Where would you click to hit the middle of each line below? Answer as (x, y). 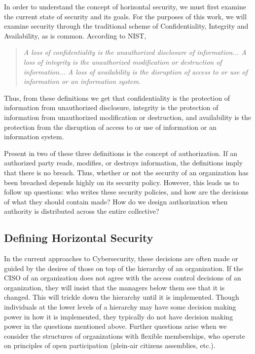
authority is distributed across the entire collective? (82, 211)
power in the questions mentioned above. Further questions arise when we (115, 326)
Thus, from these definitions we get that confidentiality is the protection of (117, 98)
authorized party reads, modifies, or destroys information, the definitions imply (124, 163)
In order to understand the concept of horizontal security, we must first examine (125, 6)
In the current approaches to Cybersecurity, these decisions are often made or (121, 258)
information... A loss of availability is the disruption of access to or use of (135, 71)
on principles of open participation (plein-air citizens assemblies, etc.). (110, 345)
